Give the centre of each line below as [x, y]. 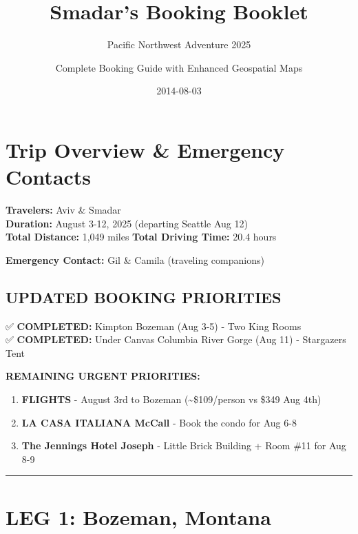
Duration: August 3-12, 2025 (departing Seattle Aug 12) [127, 223]
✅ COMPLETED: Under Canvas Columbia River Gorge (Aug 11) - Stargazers [176, 339]
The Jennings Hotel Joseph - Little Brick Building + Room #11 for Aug [184, 445]
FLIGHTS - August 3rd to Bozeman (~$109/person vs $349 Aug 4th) [171, 399]
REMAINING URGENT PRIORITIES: [103, 376]
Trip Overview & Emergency [145, 149]
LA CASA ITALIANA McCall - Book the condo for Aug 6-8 [159, 422]
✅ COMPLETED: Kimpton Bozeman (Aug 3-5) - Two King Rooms [154, 326]
